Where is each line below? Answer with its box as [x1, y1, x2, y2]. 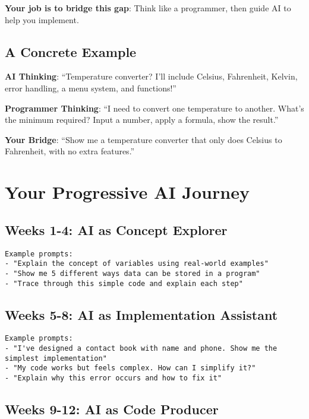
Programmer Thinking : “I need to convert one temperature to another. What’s [5, 101, 304, 114]
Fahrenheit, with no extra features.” [5, 145, 135, 157]
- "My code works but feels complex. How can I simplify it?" [5, 364, 256, 373]
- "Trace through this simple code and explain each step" [5, 279, 243, 288]
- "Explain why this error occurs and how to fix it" [5, 373, 222, 382]
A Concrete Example [5, 42, 137, 61]
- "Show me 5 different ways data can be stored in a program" [5, 269, 260, 278]
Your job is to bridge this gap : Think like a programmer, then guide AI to [5, 2, 291, 14]
